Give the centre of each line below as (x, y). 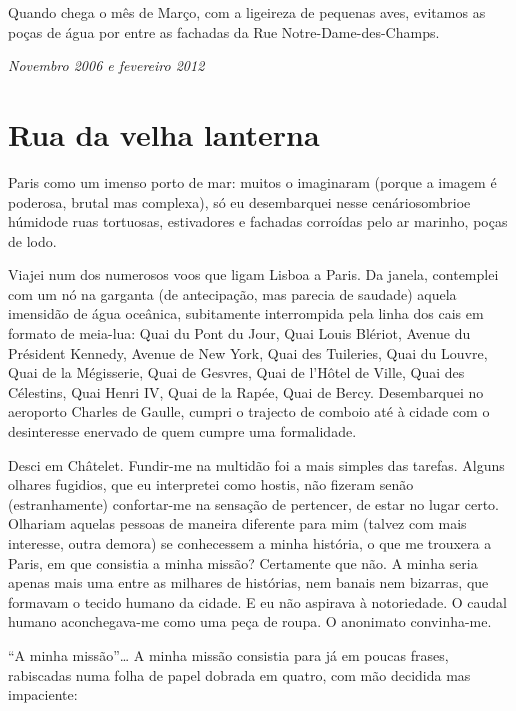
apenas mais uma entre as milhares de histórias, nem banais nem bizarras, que (248, 582)
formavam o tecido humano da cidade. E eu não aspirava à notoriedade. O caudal (257, 601)
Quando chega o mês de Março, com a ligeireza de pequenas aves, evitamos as (247, 12)
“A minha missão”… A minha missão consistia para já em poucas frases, (228, 654)
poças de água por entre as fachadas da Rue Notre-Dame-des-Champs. (224, 31)
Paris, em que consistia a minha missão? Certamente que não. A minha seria (243, 562)
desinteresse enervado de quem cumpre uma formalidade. (182, 431)
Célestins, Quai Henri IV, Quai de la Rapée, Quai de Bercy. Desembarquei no (246, 391)
